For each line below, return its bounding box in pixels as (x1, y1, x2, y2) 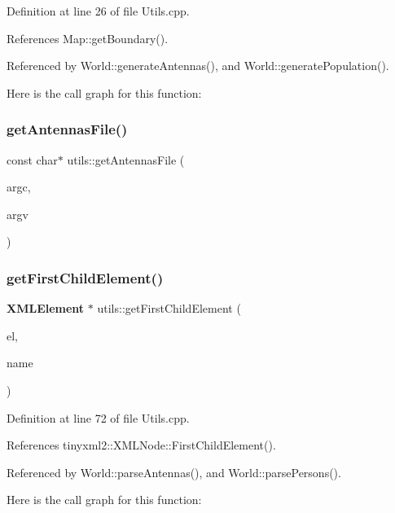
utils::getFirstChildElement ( (97, 300, 241, 317)
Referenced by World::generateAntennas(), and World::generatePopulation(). (7, 57, 389, 74)
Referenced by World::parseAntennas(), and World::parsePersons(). (7, 463, 341, 480)
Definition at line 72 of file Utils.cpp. (7, 409, 190, 426)
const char (7, 151, 58, 168)
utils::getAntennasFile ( (67, 151, 185, 168)
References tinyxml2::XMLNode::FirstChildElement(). (7, 436, 276, 454)
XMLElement (7, 300, 85, 317)
